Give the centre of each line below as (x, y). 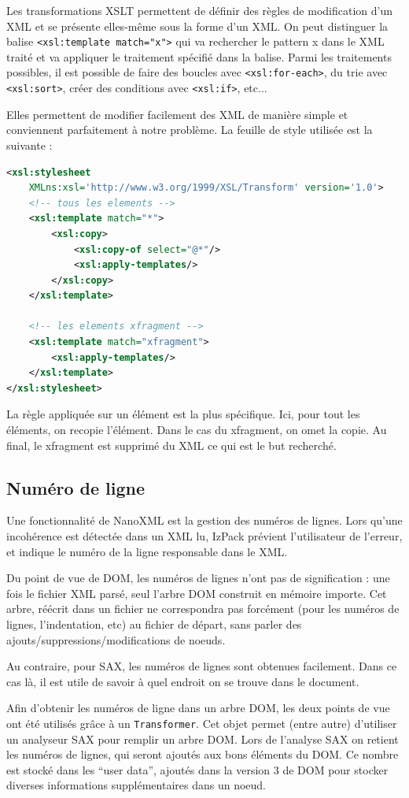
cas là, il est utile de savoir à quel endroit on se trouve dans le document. (183, 681)
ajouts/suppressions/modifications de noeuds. (116, 639)
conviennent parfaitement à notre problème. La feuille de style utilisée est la (190, 130)
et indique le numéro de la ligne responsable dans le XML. (147, 551)
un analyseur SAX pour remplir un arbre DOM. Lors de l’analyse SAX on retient (203, 739)
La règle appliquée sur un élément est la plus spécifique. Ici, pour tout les (183, 414)
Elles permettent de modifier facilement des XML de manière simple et (177, 114)
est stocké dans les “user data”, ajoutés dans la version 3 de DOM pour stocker (197, 769)
